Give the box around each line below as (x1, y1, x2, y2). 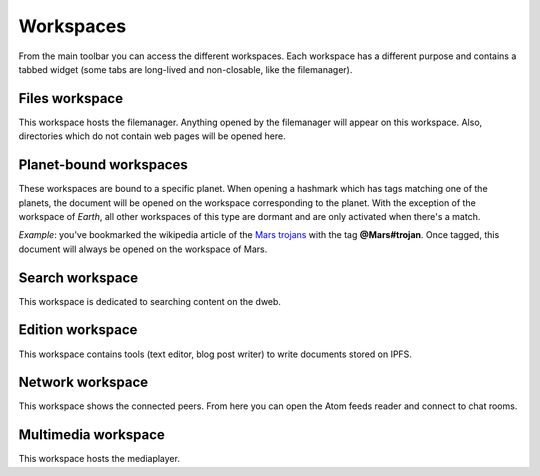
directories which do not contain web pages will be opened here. (18, 130, 286, 142)
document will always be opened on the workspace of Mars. (18, 243, 268, 255)
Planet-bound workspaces (18, 156, 189, 174)
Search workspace (18, 269, 139, 286)
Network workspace (18, 374, 149, 391)
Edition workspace (18, 321, 138, 339)
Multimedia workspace (18, 426, 165, 444)
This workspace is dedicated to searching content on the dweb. (18, 295, 282, 307)
